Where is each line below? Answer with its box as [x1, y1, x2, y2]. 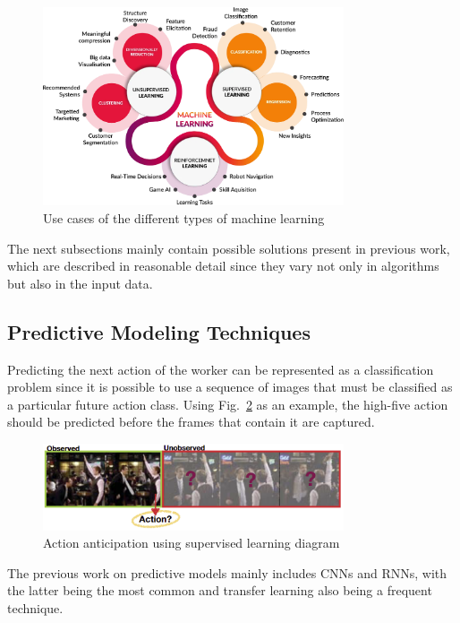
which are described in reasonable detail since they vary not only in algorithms [7, 256, 439, 275]
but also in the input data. [7, 273, 153, 292]
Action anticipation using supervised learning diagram [43, 533, 340, 552]
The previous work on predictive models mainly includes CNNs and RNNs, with [7, 563, 447, 582]
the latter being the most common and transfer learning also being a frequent [7, 581, 432, 600]
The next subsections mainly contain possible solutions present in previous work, [7, 238, 450, 257]
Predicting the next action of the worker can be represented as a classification [7, 359, 434, 378]
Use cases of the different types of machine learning [43, 209, 325, 228]
